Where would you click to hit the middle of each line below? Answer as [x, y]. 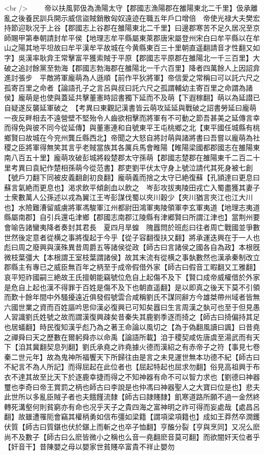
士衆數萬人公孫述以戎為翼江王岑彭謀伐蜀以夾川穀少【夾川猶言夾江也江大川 [128, 197]
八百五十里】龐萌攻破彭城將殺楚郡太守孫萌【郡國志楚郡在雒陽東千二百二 [132, 157]
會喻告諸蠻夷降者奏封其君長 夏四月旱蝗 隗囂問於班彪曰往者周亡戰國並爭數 [132, 227]
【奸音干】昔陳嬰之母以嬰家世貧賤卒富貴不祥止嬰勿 [89, 447]
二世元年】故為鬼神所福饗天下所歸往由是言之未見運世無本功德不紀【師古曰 [135, 357]
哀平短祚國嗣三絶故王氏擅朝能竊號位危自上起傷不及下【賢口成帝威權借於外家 [132, 277]
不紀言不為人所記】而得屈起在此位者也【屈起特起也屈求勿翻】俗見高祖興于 [128, 367]
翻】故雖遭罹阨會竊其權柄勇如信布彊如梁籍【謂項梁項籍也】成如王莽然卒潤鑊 [132, 417]
